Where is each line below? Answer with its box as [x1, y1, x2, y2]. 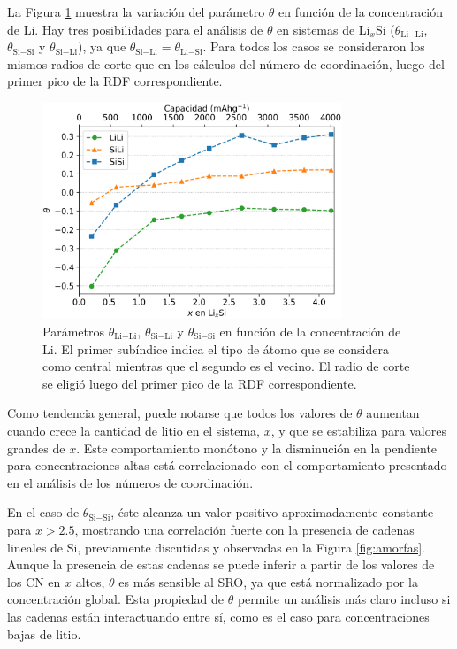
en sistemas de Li [277, 19, 370, 38]
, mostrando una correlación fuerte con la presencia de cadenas [74, 520, 415, 538]
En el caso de [7, 503, 80, 522]
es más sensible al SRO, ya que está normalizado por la [118, 572, 418, 591]
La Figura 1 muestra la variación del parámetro [7, 3, 265, 20]
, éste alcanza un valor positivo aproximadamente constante [110, 503, 434, 522]
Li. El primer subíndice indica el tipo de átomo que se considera [42, 339, 389, 358]
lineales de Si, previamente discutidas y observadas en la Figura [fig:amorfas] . [7, 537, 425, 556]
